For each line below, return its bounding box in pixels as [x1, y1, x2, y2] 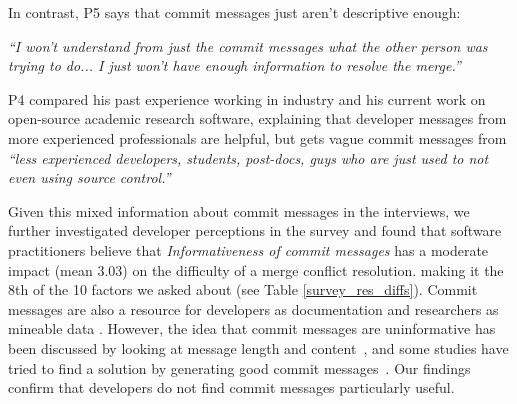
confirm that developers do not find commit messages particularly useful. [8, 377, 455, 398]
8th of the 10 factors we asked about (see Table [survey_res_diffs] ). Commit [8, 279, 478, 300]
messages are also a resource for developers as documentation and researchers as [8, 298, 499, 319]
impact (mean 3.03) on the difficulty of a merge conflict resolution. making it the [8, 259, 504, 280]
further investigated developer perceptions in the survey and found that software [8, 220, 502, 241]
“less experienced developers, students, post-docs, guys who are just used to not [8, 147, 489, 168]
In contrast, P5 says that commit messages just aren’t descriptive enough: [8, 2, 461, 22]
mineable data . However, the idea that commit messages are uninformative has [8, 318, 496, 339]
